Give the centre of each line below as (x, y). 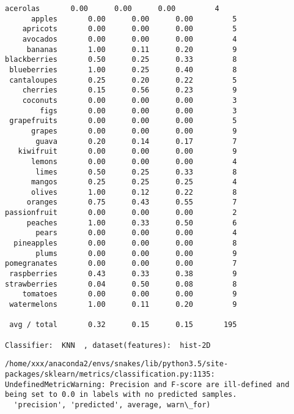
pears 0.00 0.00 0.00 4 (136, 233)
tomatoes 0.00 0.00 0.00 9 (130, 294)
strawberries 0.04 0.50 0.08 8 (121, 284)
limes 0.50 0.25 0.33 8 (136, 172)
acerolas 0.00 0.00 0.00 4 (112, 9)
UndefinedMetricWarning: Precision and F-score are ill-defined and (147, 384)
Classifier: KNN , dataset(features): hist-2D (108, 345)
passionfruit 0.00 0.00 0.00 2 (121, 213)
